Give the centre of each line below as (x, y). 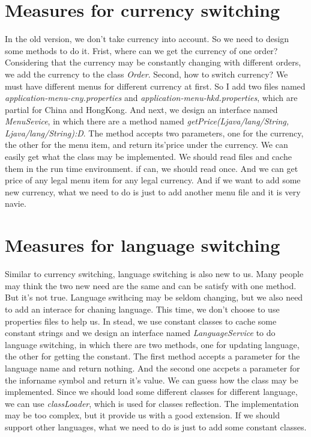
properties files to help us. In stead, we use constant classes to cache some (141, 321)
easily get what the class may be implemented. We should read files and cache (148, 157)
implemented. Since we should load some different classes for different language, (151, 392)
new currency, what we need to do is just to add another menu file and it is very (153, 191)
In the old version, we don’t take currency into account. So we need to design (147, 39)
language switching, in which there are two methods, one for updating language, (152, 344)
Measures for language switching (143, 245)
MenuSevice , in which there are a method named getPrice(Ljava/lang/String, (147, 121)
